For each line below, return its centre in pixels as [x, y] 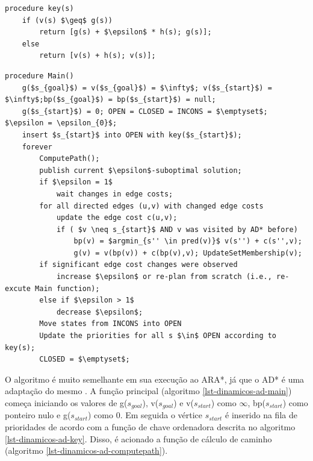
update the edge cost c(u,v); [117, 218]
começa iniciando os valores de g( [66, 403]
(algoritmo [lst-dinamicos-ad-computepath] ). [86, 450]
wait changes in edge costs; [115, 194]
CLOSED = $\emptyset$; [85, 359]
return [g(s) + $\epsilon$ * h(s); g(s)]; [126, 32]
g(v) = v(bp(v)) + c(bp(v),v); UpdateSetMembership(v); [188, 253]
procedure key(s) [39, 8]
